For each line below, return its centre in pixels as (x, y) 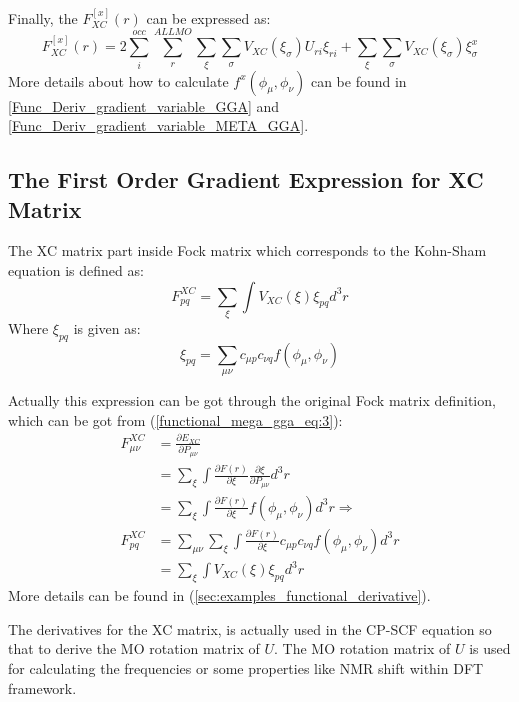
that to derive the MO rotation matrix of (134, 648)
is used (490, 648)
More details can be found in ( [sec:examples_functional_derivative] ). (219, 595)
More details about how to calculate (118, 80)
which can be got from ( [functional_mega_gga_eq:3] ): (175, 419)
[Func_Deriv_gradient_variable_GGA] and (144, 105)
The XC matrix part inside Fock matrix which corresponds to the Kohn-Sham (247, 250)
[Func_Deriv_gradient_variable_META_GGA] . (158, 125)
